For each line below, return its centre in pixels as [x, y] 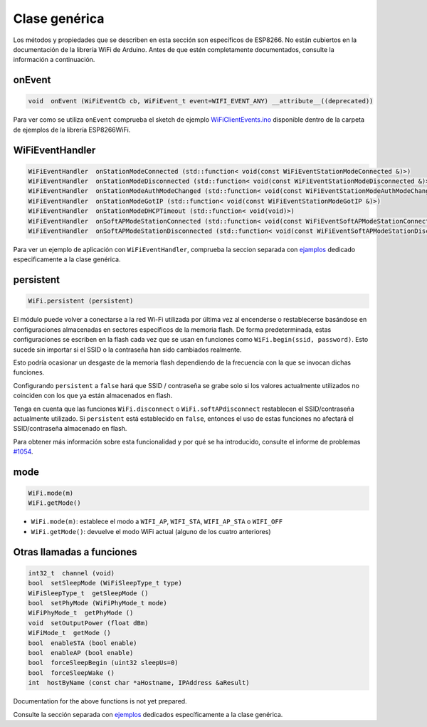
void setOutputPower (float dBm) [88, 623]
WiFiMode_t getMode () [70, 633]
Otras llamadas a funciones [75, 552]
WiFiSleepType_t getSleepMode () [88, 593]
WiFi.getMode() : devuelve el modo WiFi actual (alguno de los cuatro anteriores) [151, 531]
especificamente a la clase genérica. [67, 259]
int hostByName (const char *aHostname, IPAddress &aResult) [139, 683]
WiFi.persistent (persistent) [81, 301]
